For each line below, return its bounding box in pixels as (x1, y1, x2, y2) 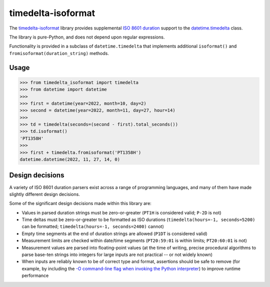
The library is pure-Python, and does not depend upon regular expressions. (9, 34, 165, 40)
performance (21, 272, 49, 278)
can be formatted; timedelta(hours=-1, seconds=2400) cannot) (21, 223, 164, 229)
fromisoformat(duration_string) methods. (9, 50, 109, 56)
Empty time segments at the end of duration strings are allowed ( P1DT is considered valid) (21, 230, 207, 236)
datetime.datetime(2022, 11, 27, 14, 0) (19, 156, 120, 162)
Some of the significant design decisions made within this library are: (9, 200, 152, 206)
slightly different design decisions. (9, 191, 80, 197)
